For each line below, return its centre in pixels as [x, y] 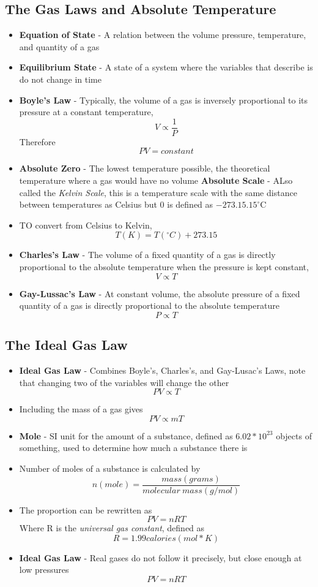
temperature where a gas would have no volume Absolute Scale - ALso [156, 180]
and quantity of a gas [59, 46]
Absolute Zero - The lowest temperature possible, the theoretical [145, 168]
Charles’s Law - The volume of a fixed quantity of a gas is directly [147, 255]
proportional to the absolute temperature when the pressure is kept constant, [164, 266]
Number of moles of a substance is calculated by [110, 468]
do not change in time [60, 79]
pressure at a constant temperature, [86, 112]
